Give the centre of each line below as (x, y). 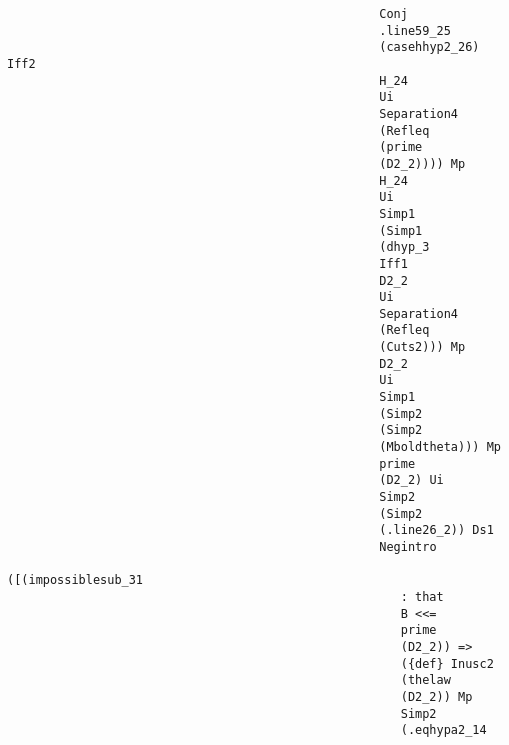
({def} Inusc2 (447, 663)
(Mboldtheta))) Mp (440, 447)
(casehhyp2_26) (429, 47)
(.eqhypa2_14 (443, 730)
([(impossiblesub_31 (75, 580)
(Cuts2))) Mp (422, 347)
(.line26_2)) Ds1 (436, 530)
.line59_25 (415, 30)
